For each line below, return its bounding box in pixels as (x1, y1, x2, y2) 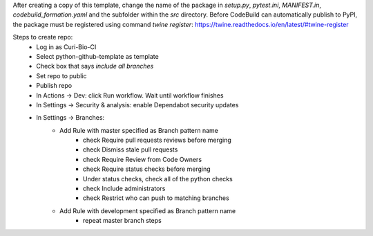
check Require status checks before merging (83, 165, 211, 173)
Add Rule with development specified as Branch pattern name (59, 206, 236, 215)
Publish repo (36, 82, 73, 90)
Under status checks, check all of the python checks (83, 174, 233, 183)
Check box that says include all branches (36, 62, 154, 71)
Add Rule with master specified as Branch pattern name (59, 126, 219, 134)
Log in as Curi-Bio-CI (36, 42, 97, 51)
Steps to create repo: (12, 33, 73, 42)
